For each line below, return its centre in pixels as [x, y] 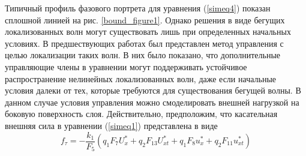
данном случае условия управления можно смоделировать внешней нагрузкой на [152, 102]
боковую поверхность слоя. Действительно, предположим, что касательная [141, 114]
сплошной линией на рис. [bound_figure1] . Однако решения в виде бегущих [145, 19]
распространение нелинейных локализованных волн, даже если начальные [141, 78]
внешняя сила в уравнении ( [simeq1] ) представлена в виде [111, 125]
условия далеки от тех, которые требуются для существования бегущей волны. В [153, 90]
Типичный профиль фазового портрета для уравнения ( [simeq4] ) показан [138, 8]
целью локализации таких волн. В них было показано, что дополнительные [143, 55]
